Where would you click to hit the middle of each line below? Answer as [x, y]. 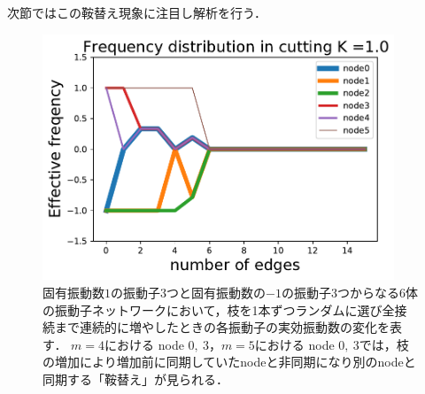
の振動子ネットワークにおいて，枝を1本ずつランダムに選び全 [219, 309]
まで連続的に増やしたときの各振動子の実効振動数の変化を [222, 327]
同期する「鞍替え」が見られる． [135, 379]
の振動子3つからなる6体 [349, 292]
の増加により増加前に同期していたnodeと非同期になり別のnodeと [229, 362]
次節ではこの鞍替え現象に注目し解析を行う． [137, 12]
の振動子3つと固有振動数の [188, 292]
